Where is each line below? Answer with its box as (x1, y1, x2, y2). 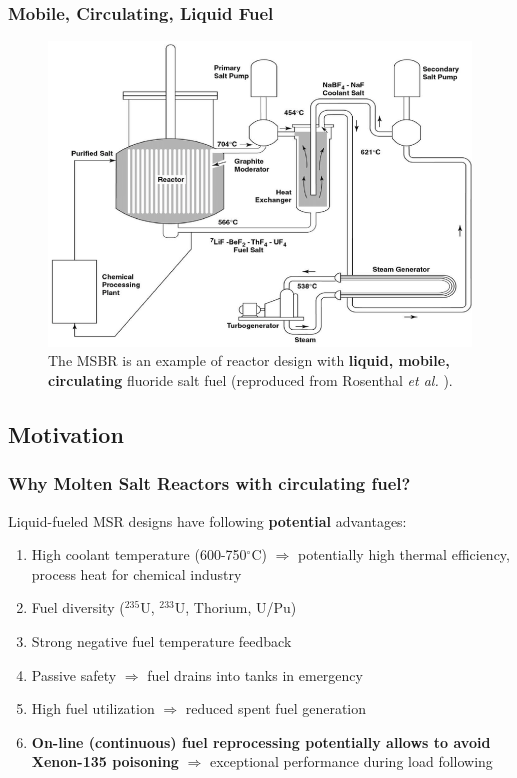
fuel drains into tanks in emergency (147, 664, 363, 685)
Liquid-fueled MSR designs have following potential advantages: (8, 510, 407, 531)
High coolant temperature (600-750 (31, 544, 247, 565)
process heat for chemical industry (31, 563, 242, 584)
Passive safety (31, 664, 117, 685)
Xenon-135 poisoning (31, 751, 179, 772)
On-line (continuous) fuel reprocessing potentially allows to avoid (31, 731, 491, 752)
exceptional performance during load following (209, 751, 493, 772)
